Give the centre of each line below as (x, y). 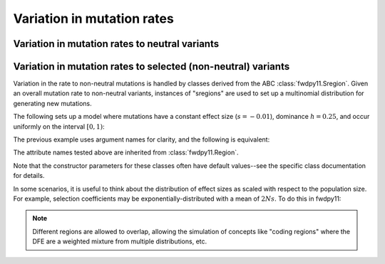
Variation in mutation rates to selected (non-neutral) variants (152, 67)
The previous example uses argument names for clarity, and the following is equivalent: (142, 139)
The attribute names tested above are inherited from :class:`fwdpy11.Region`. (126, 152)
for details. (29, 176)
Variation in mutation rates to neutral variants (116, 44)
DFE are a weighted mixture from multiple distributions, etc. (120, 241)
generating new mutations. (52, 103)
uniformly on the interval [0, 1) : (59, 126)
